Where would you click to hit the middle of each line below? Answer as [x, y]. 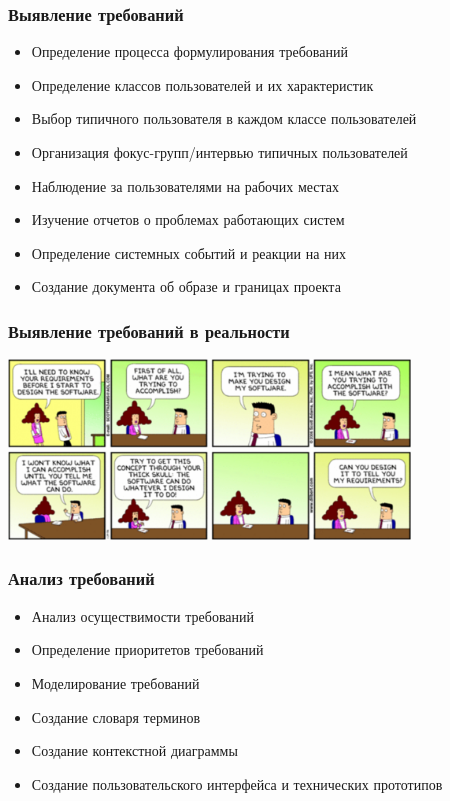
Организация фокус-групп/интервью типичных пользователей [219, 152]
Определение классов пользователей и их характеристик [202, 84]
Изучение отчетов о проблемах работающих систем [188, 219]
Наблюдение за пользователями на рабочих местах [185, 185]
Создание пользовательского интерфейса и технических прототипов [237, 783]
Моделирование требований [115, 682]
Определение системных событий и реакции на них [189, 252]
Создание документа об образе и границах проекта [186, 286]
